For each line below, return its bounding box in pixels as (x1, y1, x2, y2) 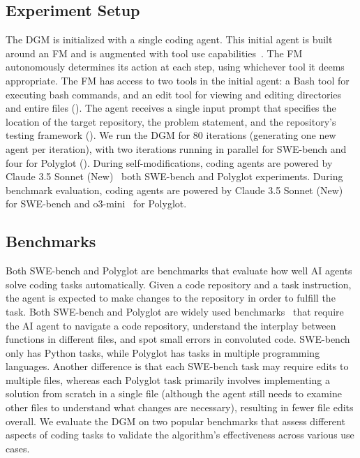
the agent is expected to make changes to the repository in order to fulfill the (6, 290, 336, 305)
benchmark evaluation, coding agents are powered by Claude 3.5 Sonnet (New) (6, 182, 343, 197)
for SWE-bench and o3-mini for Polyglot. (6, 196, 187, 211)
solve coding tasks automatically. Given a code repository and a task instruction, (6, 276, 352, 291)
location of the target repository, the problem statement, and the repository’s (6, 114, 336, 128)
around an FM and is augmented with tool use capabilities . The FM (6, 45, 303, 60)
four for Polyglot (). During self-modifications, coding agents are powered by (6, 155, 333, 170)
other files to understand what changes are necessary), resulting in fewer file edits (6, 400, 354, 415)
